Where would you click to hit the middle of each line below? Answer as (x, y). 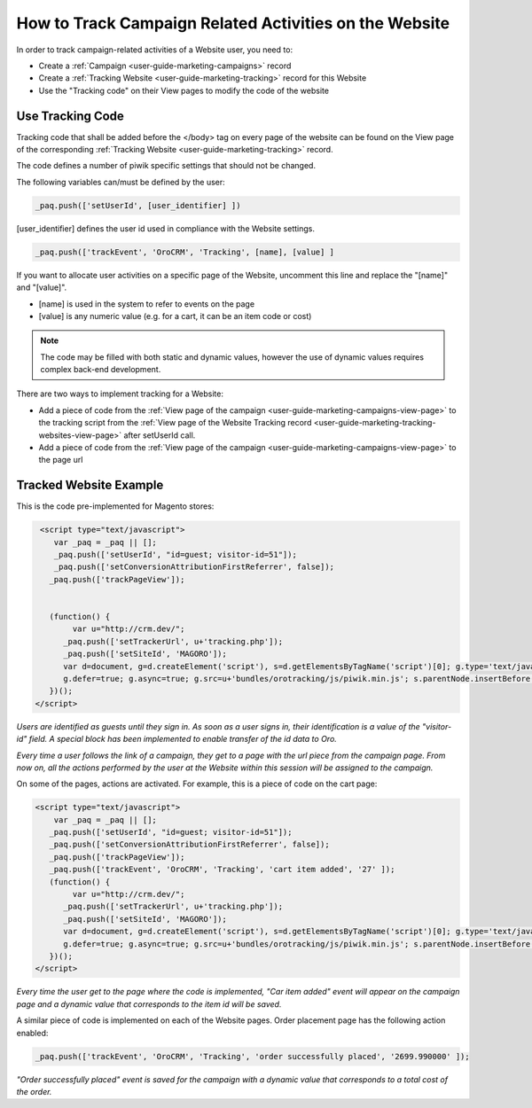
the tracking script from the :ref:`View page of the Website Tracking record (175, 423)
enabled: (32, 1033)
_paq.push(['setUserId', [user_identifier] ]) (138, 205)
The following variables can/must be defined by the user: (121, 182)
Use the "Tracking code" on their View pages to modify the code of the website (184, 90)
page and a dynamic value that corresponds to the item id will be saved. (149, 1004)
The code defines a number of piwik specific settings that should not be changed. (166, 166)
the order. (34, 1091)
